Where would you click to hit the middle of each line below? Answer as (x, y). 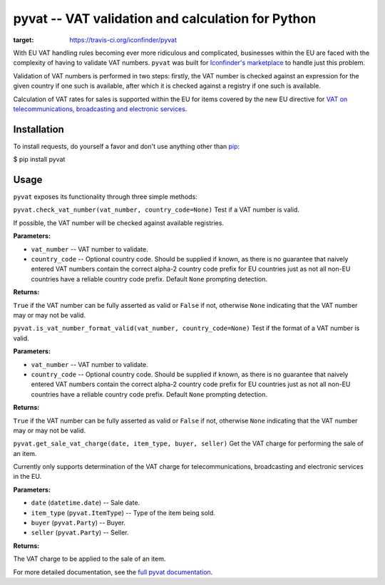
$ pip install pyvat (39, 160)
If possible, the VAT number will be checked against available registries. (119, 223)
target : (24, 40)
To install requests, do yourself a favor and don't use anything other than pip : (127, 146)
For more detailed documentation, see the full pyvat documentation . (113, 572)
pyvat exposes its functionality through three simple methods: (105, 197)
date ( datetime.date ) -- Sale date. (86, 503)
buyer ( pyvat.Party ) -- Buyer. (78, 523)
